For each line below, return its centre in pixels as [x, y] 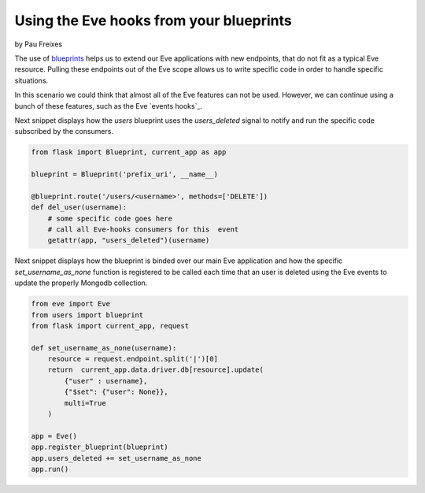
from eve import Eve [70, 304]
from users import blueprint [87, 315]
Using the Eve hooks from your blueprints [153, 20]
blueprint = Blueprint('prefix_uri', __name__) [124, 174]
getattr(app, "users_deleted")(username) [129, 241]
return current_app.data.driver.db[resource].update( [155, 370]
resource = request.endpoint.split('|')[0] [133, 359]
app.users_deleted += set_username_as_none [116, 458]
